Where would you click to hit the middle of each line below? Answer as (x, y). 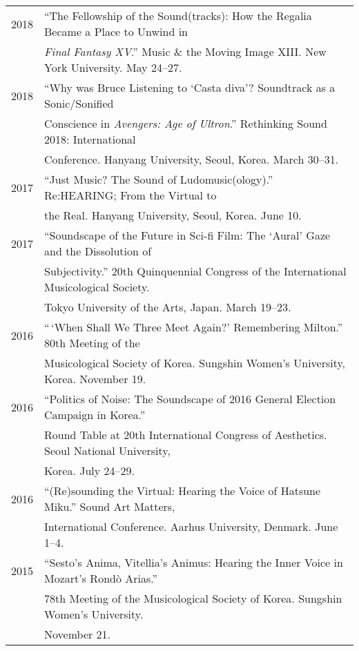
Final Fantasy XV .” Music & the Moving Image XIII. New (185, 51)
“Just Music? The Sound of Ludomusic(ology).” (159, 179)
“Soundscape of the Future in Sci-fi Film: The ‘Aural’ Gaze (187, 235)
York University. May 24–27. (113, 67)
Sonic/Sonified (79, 103)
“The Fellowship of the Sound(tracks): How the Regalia (178, 16)
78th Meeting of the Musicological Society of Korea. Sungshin (193, 598)
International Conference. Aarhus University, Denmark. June (191, 526)
